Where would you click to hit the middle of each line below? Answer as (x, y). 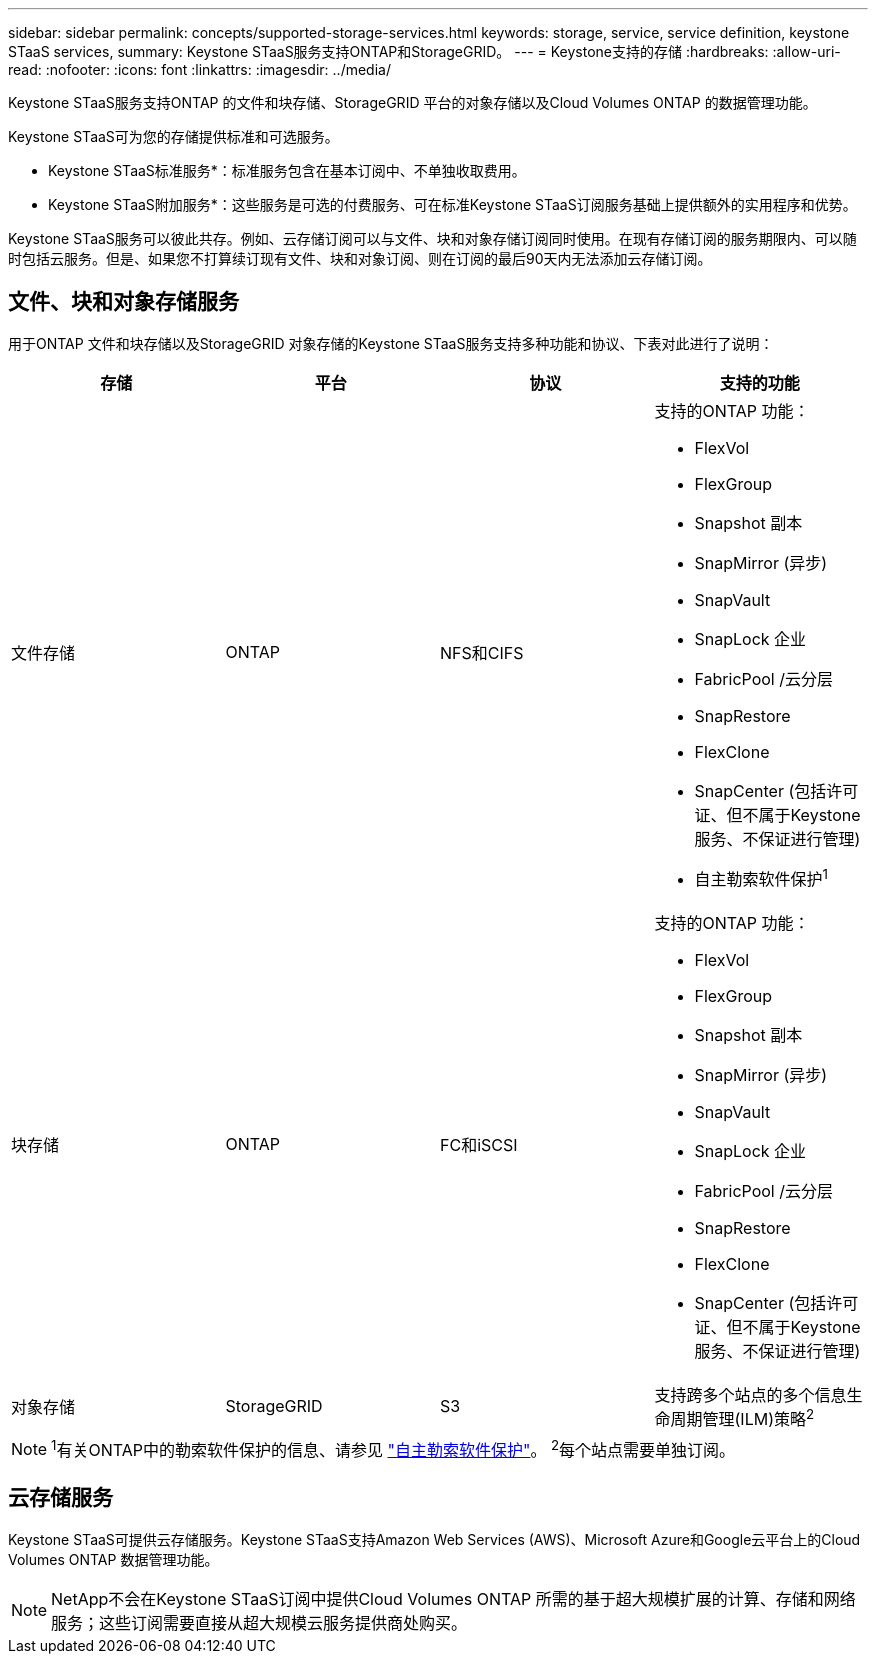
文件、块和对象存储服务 (123, 302)
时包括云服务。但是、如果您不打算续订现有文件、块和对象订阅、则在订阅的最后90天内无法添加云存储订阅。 (360, 258)
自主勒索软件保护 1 (761, 877)
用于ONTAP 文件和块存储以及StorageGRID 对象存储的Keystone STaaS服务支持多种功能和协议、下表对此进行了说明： (391, 343)
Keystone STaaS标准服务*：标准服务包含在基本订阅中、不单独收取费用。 (287, 170)
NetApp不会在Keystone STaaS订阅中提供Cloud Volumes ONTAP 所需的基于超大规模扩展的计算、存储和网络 (453, 1598)
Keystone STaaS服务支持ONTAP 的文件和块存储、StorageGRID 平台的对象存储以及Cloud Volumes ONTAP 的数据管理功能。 (412, 102)
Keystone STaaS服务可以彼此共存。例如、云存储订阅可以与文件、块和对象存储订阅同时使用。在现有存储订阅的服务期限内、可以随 (432, 238)
